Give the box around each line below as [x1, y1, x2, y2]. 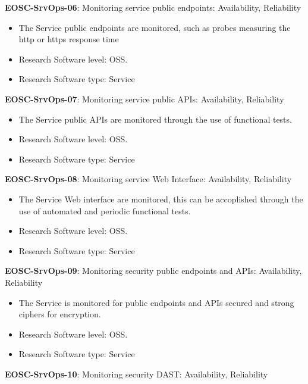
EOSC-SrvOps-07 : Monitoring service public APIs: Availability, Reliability [5, 92, 284, 105]
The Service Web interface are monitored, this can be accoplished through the [18, 192, 303, 205]
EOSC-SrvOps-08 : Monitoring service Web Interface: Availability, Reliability [5, 173, 292, 185]
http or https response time [18, 33, 119, 45]
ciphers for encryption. [18, 308, 101, 320]
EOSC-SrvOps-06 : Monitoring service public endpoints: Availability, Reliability [5, 1, 301, 13]
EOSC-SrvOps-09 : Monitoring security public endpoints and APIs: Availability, [5, 264, 302, 277]
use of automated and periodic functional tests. [18, 204, 191, 217]
